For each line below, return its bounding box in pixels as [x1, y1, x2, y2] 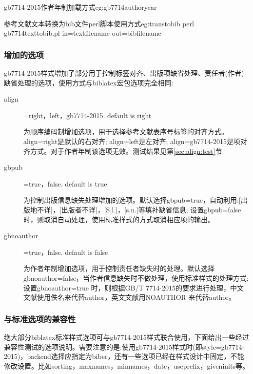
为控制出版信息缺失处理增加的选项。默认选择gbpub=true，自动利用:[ [23, 195, 241, 205]
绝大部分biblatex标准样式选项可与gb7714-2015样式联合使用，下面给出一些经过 [4, 332, 249, 342]
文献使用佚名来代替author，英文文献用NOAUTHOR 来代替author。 [23, 292, 236, 302]
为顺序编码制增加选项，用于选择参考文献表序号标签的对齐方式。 [23, 126, 228, 137]
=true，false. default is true [23, 178, 107, 188]
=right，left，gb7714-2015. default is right [23, 110, 152, 120]
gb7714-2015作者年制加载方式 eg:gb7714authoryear [4, 2, 157, 12]
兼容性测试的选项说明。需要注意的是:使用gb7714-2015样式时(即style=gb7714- [4, 341, 245, 352]
